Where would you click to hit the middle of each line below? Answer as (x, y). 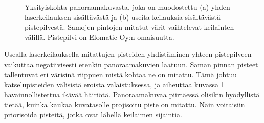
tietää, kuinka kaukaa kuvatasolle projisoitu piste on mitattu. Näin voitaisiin (125, 104)
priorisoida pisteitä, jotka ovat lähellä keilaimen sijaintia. (93, 114)
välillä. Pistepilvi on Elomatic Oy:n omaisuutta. (100, 37)
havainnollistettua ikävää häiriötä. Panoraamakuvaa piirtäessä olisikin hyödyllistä (132, 94)
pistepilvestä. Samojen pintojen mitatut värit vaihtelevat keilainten (129, 27)
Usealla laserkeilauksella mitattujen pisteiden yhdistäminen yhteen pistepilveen (128, 54)
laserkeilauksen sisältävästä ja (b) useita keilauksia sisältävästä (123, 17)
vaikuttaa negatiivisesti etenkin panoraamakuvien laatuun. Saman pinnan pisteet (131, 64)
